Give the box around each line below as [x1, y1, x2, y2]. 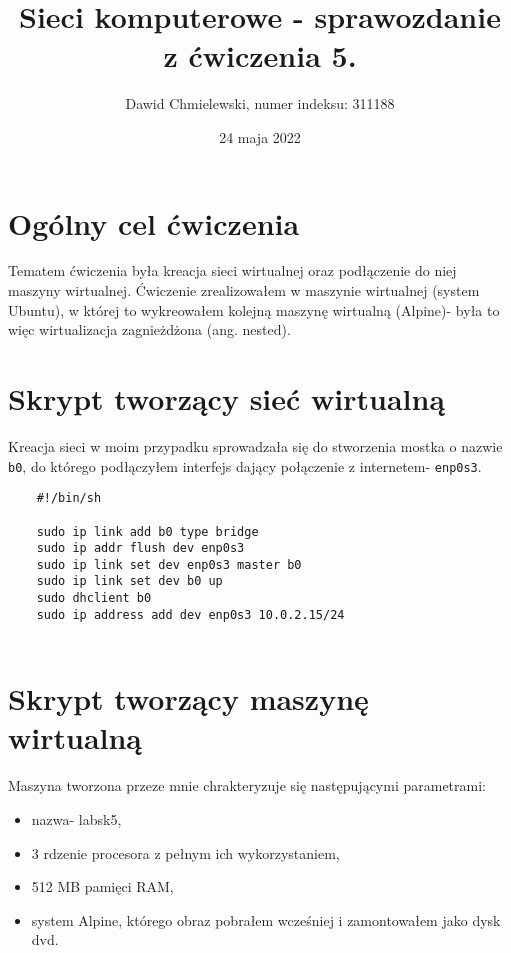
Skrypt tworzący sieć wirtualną [8, 378, 446, 418]
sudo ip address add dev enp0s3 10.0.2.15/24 [36, 607, 345, 622]
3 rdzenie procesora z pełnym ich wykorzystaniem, [31, 842, 340, 863]
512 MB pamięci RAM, [31, 876, 174, 897]
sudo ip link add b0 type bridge [36, 524, 259, 539]
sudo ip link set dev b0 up [36, 574, 223, 589]
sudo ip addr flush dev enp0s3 [36, 541, 245, 556]
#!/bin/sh [36, 491, 102, 506]
